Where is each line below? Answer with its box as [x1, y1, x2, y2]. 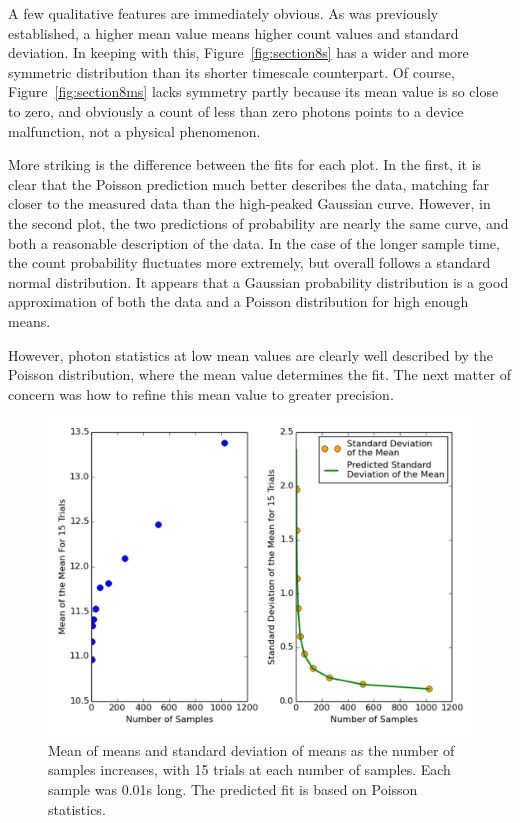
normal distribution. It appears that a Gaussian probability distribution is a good [8, 271, 509, 292]
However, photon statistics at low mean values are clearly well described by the [8, 344, 494, 365]
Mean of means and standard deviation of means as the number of [48, 739, 455, 760]
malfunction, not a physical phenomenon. [8, 120, 261, 141]
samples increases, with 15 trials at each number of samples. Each [48, 759, 451, 780]
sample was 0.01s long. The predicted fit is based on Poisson [48, 779, 418, 800]
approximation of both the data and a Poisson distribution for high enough [8, 291, 469, 312]
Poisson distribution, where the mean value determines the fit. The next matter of [8, 364, 512, 385]
